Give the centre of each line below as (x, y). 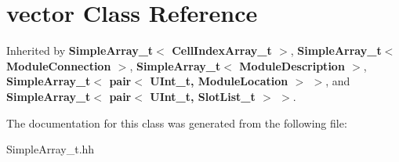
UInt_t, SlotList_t (203, 96)
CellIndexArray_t (222, 50)
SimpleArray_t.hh (51, 149)
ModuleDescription (292, 65)
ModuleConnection (59, 65)
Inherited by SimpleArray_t (80, 50)
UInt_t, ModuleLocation (219, 81)
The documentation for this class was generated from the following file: (177, 122)
